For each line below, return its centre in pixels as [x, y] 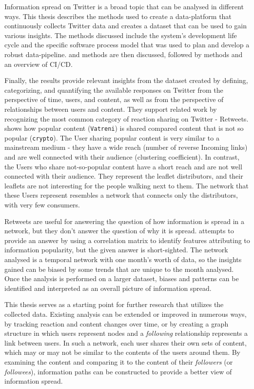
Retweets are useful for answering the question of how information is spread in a [124, 221]
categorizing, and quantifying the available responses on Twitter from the [114, 90]
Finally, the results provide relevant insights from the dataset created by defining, [126, 80]
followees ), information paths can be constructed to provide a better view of [118, 371]
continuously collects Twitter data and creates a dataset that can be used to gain [126, 26]
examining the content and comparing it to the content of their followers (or [119, 361]
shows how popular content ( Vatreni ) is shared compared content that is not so [124, 128]
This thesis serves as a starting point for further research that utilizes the [114, 304]
